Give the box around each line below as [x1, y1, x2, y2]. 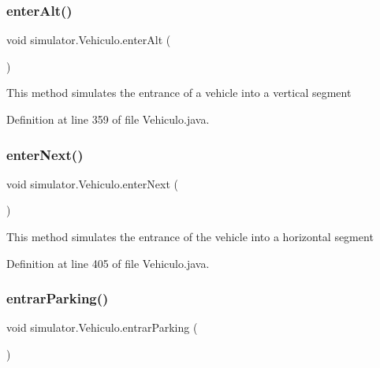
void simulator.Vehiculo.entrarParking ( [6, 319, 198, 336]
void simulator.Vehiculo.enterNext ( [6, 175, 178, 191]
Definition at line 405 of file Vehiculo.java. [6, 255, 210, 271]
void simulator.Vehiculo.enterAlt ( [6, 32, 171, 48]
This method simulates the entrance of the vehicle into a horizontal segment [6, 229, 374, 244]
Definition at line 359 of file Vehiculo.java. [6, 111, 210, 127]
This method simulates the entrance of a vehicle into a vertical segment [6, 84, 352, 101]
